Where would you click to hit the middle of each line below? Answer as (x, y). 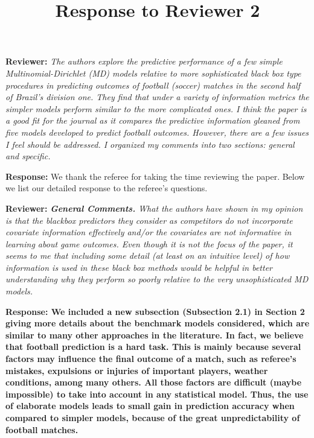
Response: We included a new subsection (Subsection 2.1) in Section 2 (155, 311)
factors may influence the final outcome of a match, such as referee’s (151, 359)
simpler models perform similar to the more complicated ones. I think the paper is (156, 108)
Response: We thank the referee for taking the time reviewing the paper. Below (155, 176)
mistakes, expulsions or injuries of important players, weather (137, 370)
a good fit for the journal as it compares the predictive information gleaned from (153, 120)
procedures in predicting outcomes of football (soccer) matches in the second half (153, 85)
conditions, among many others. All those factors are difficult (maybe (154, 382)
